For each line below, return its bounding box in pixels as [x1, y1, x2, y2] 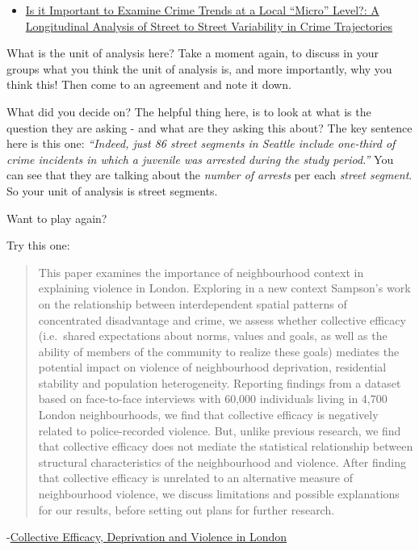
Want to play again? [6, 209, 107, 226]
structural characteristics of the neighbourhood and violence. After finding [38, 453, 406, 470]
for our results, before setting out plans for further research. [38, 501, 335, 518]
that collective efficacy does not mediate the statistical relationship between [38, 438, 413, 455]
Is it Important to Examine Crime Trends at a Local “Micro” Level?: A [25, 2, 379, 18]
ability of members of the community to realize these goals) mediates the [38, 342, 400, 359]
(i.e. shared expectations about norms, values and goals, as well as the [38, 327, 388, 344]
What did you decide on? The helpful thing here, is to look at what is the [6, 103, 371, 120]
